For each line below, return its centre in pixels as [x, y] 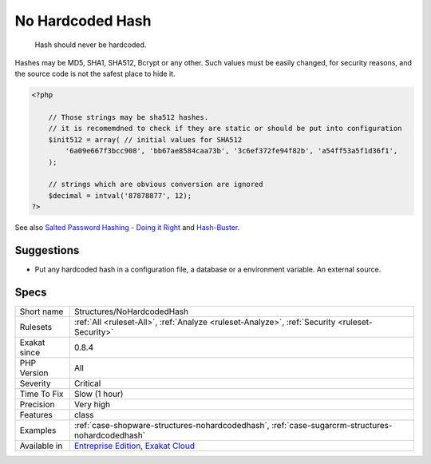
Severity [35, 383]
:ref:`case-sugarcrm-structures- [332, 426]
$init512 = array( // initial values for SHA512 [145, 139]
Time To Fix [42, 394]
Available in [41, 446]
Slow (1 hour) [99, 394]
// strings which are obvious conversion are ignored [156, 184]
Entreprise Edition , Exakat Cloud [134, 446]
